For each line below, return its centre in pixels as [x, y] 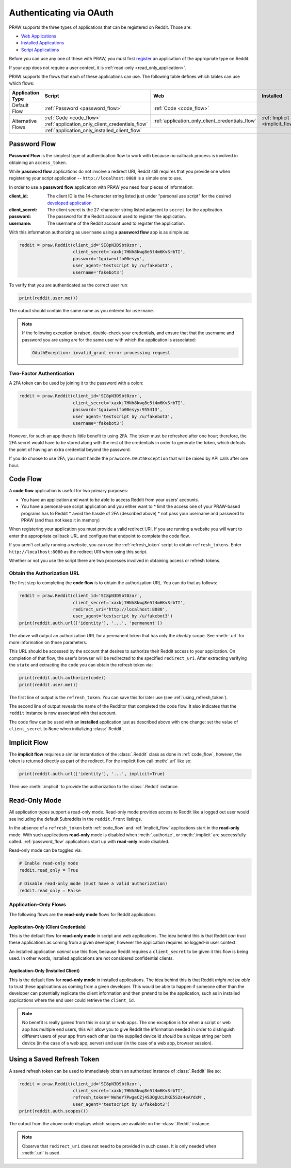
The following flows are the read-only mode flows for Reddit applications [82, 914]
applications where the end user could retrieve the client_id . [72, 1000]
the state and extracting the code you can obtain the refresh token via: [81, 665]
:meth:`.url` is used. [41, 1153]
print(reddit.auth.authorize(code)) [63, 678]
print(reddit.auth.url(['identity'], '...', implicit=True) [92, 774]
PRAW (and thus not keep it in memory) [61, 520]
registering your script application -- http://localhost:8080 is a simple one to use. [96, 178]
